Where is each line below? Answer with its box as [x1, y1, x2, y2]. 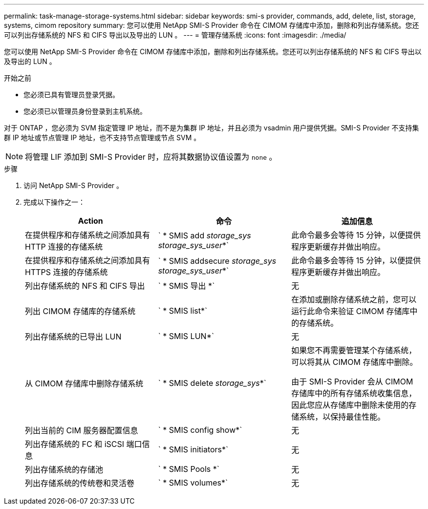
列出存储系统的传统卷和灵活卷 [25, 478, 135, 488]
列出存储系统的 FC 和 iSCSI [25, 439, 125, 449]
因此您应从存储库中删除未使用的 [291, 400, 409, 410]
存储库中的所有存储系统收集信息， [291, 388, 417, 398]
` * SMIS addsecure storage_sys [158, 256, 277, 266]
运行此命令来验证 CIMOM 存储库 [291, 306, 410, 316]
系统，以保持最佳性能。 [299, 412, 385, 422]
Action [78, 216, 103, 226]
